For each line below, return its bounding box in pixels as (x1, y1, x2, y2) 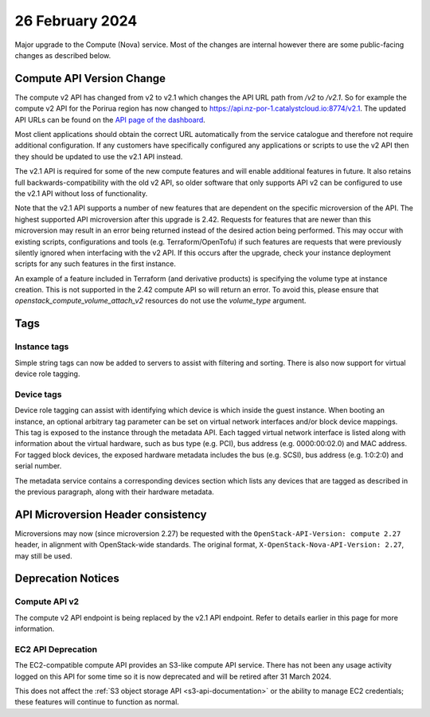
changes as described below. (14, 50, 111, 60)
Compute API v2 (14, 596, 80, 607)
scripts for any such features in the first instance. (14, 259, 177, 268)
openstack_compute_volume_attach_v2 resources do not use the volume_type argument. (14, 296, 307, 306)
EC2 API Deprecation (14, 644, 98, 655)
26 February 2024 (14, 12, 138, 29)
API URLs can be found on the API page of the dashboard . (14, 115, 206, 124)
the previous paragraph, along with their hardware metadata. (14, 487, 214, 496)
